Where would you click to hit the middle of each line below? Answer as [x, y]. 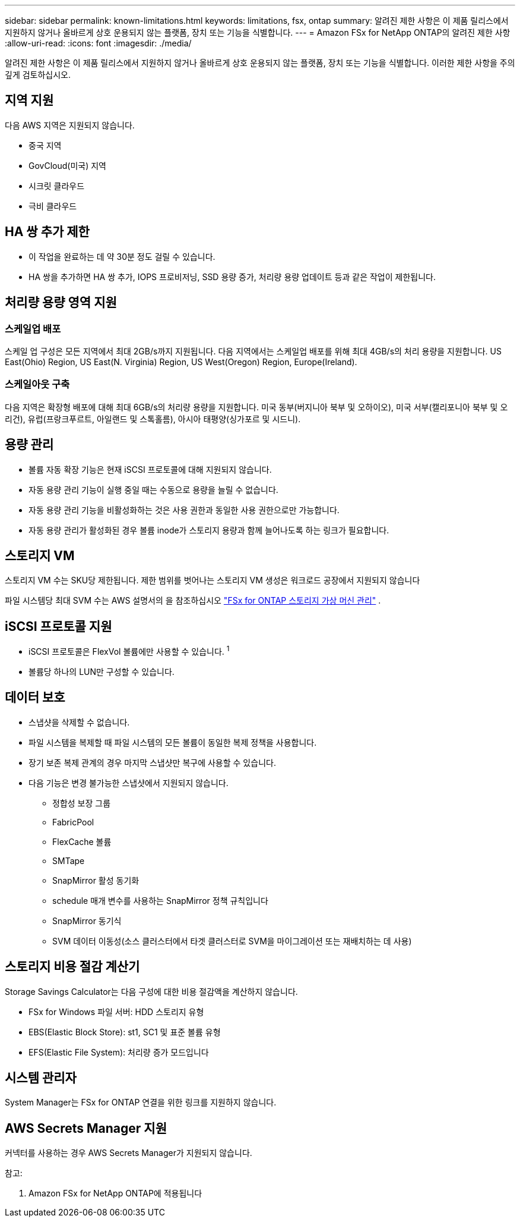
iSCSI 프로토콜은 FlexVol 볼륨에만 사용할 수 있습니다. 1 [129, 651]
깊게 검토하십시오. [38, 75]
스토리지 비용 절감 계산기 [72, 967]
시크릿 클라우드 [57, 186]
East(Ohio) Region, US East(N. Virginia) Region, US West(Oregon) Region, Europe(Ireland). [181, 362]
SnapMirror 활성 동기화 [96, 880]
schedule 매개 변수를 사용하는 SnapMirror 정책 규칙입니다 [160, 900]
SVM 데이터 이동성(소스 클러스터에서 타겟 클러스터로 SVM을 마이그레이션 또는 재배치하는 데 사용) [232, 941]
